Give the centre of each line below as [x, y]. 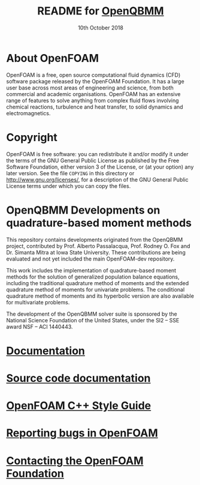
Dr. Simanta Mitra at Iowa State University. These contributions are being [96, 252]
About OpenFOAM [53, 58]
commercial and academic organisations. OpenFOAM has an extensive [93, 94]
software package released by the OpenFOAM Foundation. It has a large [95, 81]
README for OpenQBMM [101, 11]
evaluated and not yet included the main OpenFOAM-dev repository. [90, 259]
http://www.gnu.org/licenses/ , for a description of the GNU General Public [97, 179]
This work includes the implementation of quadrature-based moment [91, 270]
